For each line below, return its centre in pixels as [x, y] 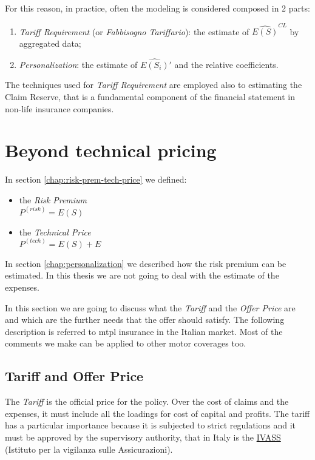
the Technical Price [55, 232]
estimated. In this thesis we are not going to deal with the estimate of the [142, 275]
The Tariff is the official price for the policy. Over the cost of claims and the [147, 401]
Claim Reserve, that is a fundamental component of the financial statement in [150, 96]
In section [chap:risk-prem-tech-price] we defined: [96, 179]
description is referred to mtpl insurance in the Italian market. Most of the [144, 331]
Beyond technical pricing [111, 150]
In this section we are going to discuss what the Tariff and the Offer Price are [150, 307]
